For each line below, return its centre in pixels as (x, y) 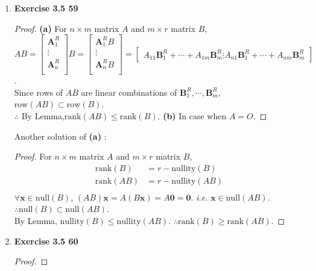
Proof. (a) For (40, 28)
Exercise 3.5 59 (46, 8)
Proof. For (33, 156)
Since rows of (39, 92)
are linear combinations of (129, 92)
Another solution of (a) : (60, 136)
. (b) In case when (192, 116)
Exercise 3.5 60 (46, 241)
